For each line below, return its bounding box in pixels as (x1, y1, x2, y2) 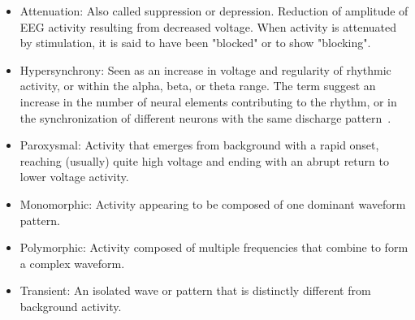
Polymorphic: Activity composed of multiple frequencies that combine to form (19, 239, 409, 256)
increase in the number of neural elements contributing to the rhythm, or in (19, 93, 397, 110)
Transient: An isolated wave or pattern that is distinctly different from (19, 282, 371, 299)
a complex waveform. (19, 254, 125, 271)
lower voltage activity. (19, 168, 129, 185)
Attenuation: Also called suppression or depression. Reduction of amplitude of (19, 2, 409, 19)
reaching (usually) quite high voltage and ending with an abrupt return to (19, 152, 389, 169)
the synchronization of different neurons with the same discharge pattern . (19, 109, 391, 126)
